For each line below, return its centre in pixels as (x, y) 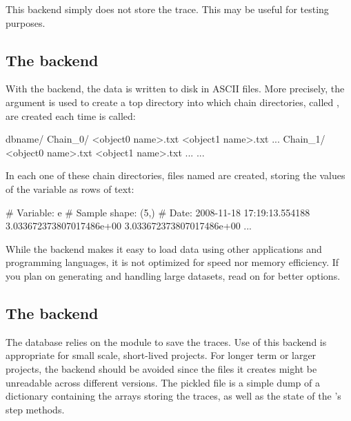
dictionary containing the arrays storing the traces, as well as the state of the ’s (173, 396)
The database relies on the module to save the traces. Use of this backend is (166, 341)
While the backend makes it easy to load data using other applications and (164, 248)
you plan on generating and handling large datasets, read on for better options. (173, 275)
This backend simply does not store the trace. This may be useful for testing (167, 9)
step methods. (35, 409)
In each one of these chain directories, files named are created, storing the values (175, 175)
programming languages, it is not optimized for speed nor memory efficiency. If (172, 262)
